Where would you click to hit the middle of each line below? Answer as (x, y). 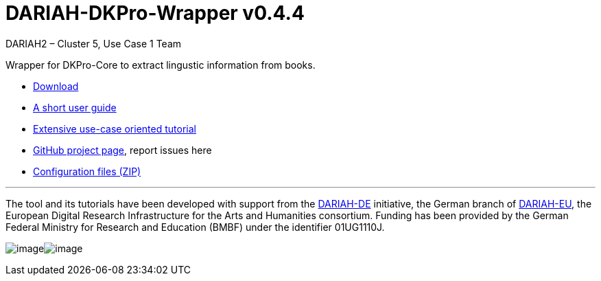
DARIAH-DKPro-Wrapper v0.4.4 (155, 13)
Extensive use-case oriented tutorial (115, 128)
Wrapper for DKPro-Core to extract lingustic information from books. (161, 65)
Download (56, 86)
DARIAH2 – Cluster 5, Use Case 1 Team (94, 43)
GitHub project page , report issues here (122, 150)
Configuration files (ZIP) (87, 171)
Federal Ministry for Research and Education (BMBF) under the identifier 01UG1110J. (195, 227)
